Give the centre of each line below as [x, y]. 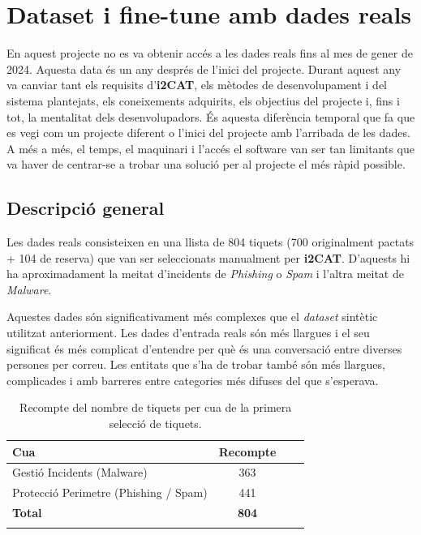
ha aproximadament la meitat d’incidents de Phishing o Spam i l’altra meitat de [205, 274]
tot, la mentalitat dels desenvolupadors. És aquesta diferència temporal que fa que [211, 116]
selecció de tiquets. [155, 424]
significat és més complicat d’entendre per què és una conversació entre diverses [204, 348]
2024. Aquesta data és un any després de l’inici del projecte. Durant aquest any [204, 68]
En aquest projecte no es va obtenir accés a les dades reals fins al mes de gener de [210, 53]
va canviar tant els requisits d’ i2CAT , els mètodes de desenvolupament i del [197, 85]
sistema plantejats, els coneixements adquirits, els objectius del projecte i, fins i [203, 100]
